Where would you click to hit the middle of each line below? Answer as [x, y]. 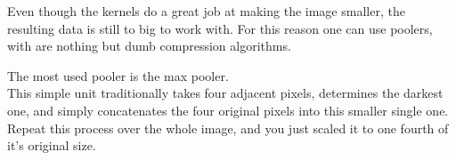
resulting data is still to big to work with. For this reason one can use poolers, [220, 28]
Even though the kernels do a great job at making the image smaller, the [206, 11]
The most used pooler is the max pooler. [118, 75]
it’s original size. [52, 145]
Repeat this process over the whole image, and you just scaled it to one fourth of [228, 128]
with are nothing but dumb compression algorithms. [149, 46]
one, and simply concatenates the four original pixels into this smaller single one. [228, 110]
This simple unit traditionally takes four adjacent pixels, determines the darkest [225, 93]
